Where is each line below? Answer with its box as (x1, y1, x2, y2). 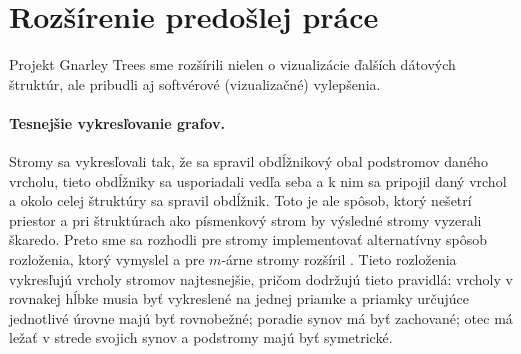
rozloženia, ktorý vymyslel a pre (9, 249, 205, 270)
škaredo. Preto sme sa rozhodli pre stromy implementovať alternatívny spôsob (9, 229, 488, 250)
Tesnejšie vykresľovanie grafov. (9, 112, 225, 133)
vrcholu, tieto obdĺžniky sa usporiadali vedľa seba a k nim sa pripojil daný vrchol (9, 170, 507, 191)
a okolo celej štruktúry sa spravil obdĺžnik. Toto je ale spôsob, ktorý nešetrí (9, 190, 472, 211)
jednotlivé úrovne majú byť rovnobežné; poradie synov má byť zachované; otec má (9, 307, 513, 328)
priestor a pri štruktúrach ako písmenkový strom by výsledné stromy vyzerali (9, 209, 482, 230)
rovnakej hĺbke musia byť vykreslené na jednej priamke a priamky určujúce (9, 288, 470, 309)
